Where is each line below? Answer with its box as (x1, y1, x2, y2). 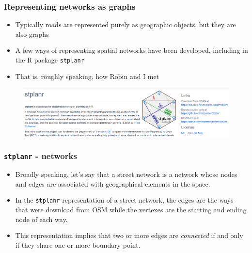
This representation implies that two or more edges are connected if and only (15, 230, 243, 240)
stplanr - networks (4, 150, 77, 162)
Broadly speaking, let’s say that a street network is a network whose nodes (15, 169, 237, 179)
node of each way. (15, 214, 68, 224)
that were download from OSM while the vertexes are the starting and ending (15, 205, 247, 214)
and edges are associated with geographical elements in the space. (15, 178, 210, 189)
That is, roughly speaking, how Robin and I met (15, 71, 159, 81)
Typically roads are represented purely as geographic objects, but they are (15, 19, 236, 30)
